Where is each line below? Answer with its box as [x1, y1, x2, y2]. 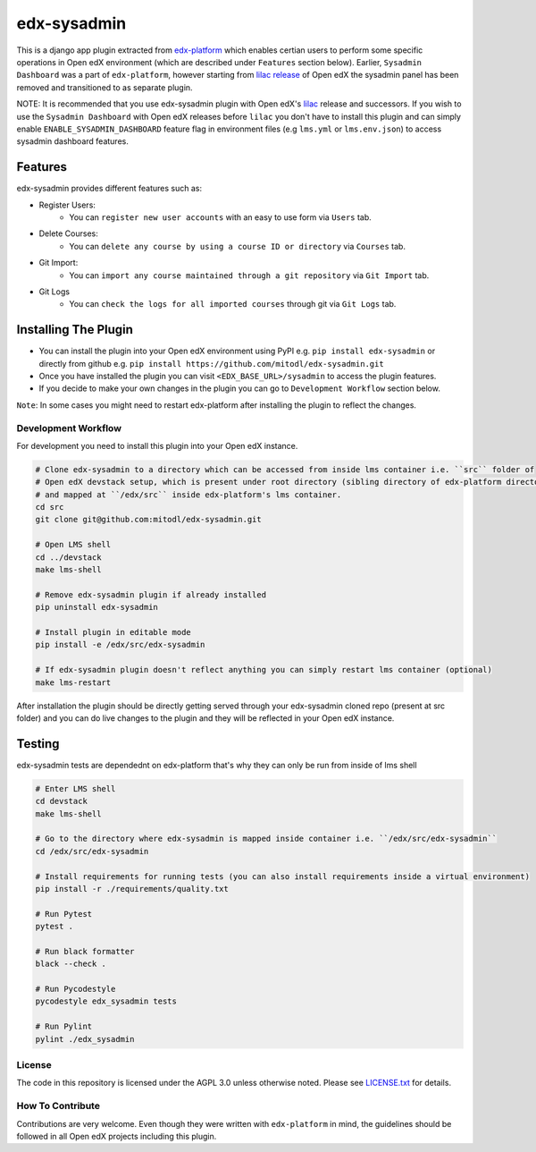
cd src [35, 502, 64, 512]
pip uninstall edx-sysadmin [35, 602, 158, 613]
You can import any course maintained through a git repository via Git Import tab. [69, 269, 430, 281]
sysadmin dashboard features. [16, 136, 129, 147]
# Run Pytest [35, 909, 93, 919]
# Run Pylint [35, 1021, 93, 1032]
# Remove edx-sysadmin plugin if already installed [35, 589, 267, 599]
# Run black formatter [35, 946, 135, 956]
